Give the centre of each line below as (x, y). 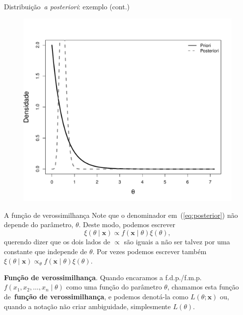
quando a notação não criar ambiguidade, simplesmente (87, 306)
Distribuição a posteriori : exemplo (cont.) (67, 6)
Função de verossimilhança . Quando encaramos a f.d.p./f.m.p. (103, 277)
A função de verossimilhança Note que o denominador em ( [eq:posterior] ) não (121, 215)
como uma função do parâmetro (114, 287)
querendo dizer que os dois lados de (57, 242)
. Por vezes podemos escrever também (149, 251)
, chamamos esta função (203, 287)
